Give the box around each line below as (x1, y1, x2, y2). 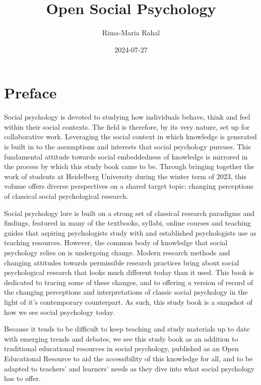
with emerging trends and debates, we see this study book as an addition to (4, 333, 238, 344)
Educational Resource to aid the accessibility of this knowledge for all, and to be (4, 353, 253, 363)
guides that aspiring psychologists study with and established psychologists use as (4, 227, 256, 238)
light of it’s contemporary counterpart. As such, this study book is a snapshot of (4, 296, 252, 307)
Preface (4, 82, 57, 103)
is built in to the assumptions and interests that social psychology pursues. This (4, 141, 251, 152)
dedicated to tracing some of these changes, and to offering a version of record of (4, 277, 253, 287)
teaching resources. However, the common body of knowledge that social (4, 237, 228, 248)
